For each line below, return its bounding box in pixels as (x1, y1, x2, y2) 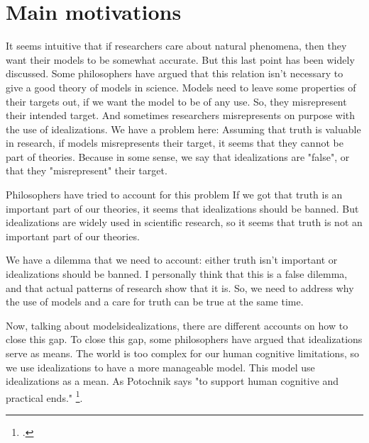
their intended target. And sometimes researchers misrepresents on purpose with (6, 108, 356, 123)
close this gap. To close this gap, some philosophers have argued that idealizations (6, 332, 363, 347)
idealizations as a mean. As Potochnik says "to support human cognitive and (6, 374, 339, 388)
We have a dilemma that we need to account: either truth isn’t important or (6, 252, 338, 267)
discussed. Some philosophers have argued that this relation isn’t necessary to (6, 66, 343, 81)
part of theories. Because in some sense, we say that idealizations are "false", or (6, 149, 350, 164)
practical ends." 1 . (6, 388, 83, 405)
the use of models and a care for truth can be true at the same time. (6, 294, 304, 309)
